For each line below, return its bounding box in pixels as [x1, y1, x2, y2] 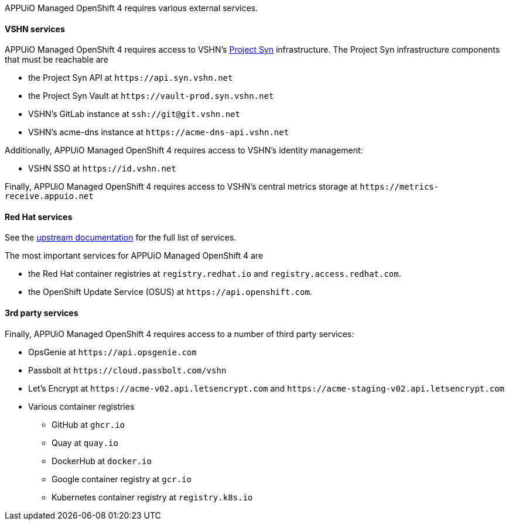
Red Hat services [5, 211, 73, 222]
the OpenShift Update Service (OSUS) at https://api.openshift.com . [28, 287, 312, 297]
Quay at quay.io [52, 437, 118, 448]
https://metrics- [360, 182, 439, 192]
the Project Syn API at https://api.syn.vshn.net [28, 73, 233, 83]
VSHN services [5, 23, 65, 34]
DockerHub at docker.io [52, 455, 152, 466]
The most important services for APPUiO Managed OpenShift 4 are [5, 251, 264, 261]
